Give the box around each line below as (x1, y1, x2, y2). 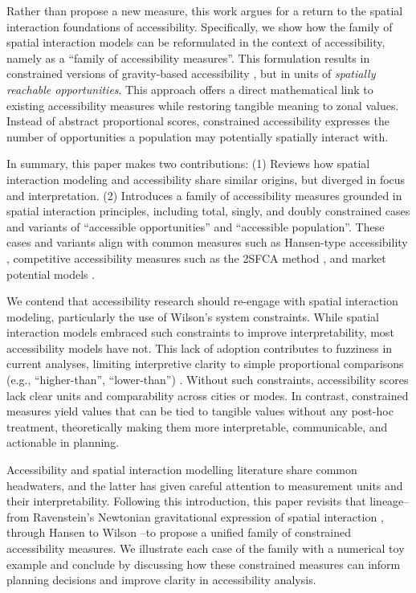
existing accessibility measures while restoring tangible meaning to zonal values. (6, 96, 399, 113)
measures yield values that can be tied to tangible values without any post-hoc (6, 403, 394, 419)
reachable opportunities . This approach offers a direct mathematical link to (6, 80, 373, 97)
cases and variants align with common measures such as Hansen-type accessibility (6, 234, 408, 251)
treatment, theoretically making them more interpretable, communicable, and (6, 418, 388, 435)
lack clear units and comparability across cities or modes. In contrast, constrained (6, 386, 409, 403)
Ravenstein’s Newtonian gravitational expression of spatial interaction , (33, 508, 384, 525)
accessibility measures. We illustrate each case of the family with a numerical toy (6, 540, 405, 556)
